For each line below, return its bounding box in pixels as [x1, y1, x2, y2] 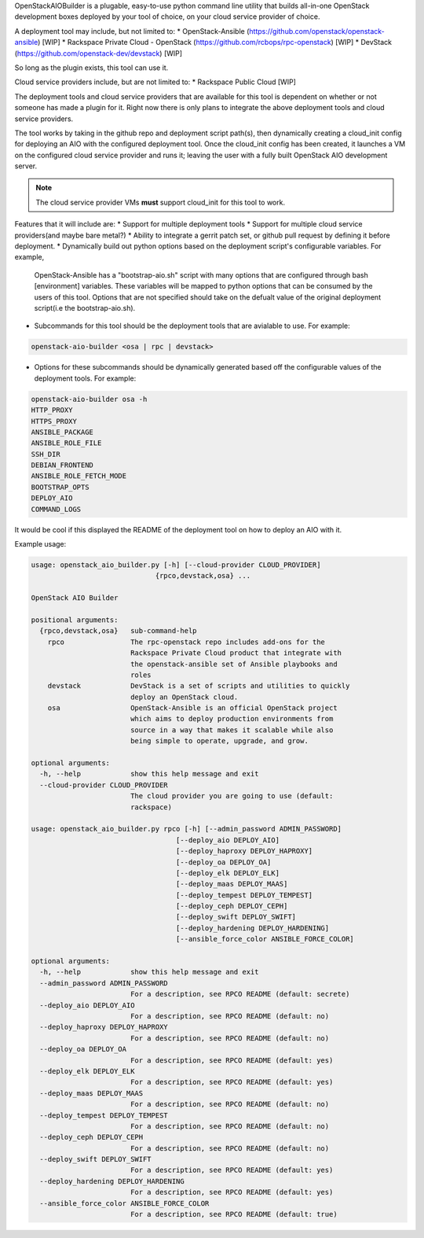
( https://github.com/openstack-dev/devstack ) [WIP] [14, 48, 183, 58]
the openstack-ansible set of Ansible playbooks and [130, 659, 338, 669]
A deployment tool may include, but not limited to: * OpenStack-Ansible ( [14, 26, 250, 35]
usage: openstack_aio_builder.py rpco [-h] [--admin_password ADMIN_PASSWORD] [31, 824, 342, 834]
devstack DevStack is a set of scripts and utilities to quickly [47, 681, 350, 691]
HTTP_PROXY [31, 406, 73, 415]
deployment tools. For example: [34, 374, 137, 383]
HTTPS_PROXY [31, 417, 78, 426]
